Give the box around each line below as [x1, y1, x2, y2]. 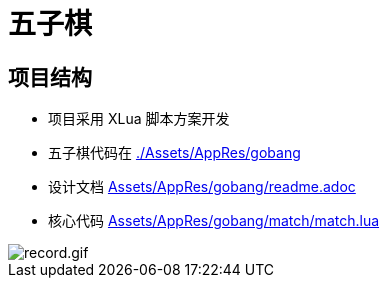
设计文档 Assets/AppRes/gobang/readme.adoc [48, 178, 356, 196]
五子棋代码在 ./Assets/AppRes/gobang [48, 144, 301, 162]
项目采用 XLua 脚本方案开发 [48, 110, 230, 128]
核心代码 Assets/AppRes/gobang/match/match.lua [48, 212, 380, 230]
